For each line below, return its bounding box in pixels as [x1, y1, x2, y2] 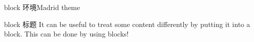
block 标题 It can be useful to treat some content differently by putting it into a [4, 18, 250, 29]
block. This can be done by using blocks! [4, 28, 129, 39]
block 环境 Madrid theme [4, 2, 80, 12]
